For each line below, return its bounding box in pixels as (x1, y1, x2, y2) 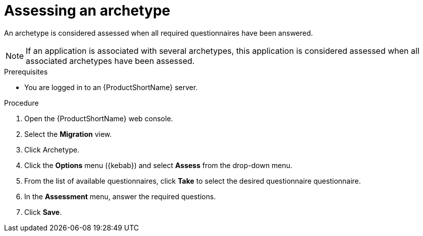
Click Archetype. (24, 145, 80, 154)
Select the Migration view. (24, 129, 112, 138)
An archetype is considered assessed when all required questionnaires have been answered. (4, 28, 313, 37)
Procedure (4, 98, 39, 107)
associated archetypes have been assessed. (26, 55, 195, 66)
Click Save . (24, 207, 62, 216)
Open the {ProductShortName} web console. (24, 114, 173, 123)
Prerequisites (4, 67, 48, 76)
